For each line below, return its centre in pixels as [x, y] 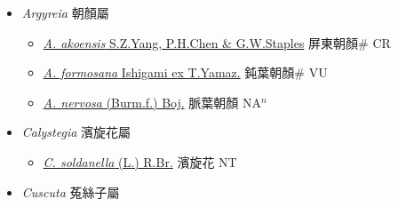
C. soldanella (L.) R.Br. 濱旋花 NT [140, 161]
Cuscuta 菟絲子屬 [71, 191]
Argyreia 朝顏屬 [65, 12]
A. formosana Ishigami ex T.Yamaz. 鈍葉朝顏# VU [185, 72]
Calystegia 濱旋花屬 [76, 132]
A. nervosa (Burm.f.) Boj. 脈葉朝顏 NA [152, 102]
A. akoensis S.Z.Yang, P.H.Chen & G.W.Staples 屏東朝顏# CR [217, 42]
